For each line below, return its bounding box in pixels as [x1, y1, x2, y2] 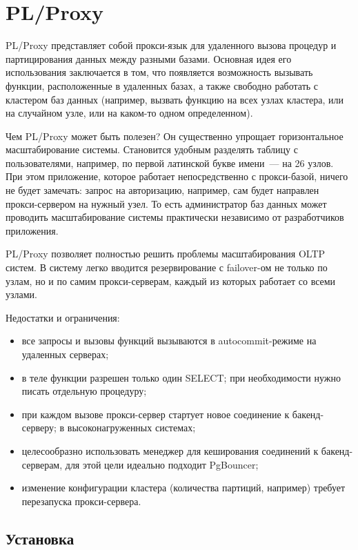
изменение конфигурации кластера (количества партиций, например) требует [21, 480, 346, 495]
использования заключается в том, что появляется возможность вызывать [6, 65, 313, 79]
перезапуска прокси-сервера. [21, 493, 141, 508]
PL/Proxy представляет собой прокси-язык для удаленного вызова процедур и [6, 38, 337, 52]
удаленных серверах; [21, 347, 109, 361]
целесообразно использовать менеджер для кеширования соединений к [21, 443, 319, 458]
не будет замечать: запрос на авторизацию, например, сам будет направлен [6, 183, 319, 197]
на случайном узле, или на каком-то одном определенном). [6, 106, 253, 120]
